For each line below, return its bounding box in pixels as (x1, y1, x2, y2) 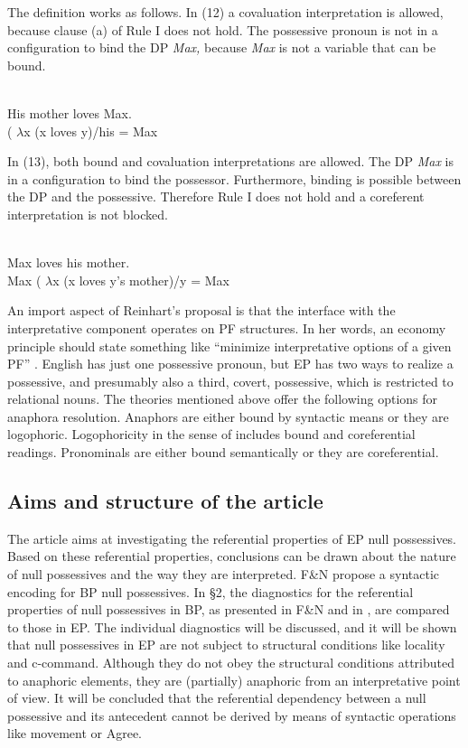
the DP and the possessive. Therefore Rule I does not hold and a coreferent (7, 187, 425, 206)
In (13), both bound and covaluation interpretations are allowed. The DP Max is (7, 152, 454, 171)
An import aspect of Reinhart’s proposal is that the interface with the (7, 301, 396, 320)
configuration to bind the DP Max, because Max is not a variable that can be (7, 38, 436, 57)
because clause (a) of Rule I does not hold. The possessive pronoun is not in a (7, 20, 438, 39)
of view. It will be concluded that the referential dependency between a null (7, 688, 426, 707)
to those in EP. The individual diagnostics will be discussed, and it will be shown (7, 617, 457, 636)
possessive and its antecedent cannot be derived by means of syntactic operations (7, 706, 456, 725)
